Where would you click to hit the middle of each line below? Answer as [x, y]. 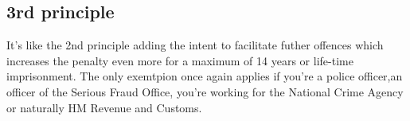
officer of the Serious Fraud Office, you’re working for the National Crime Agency [205, 91]
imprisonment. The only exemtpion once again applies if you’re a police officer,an [205, 76]
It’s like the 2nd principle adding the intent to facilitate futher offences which [195, 45]
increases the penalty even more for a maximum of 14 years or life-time [180, 60]
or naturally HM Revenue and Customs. [104, 107]
